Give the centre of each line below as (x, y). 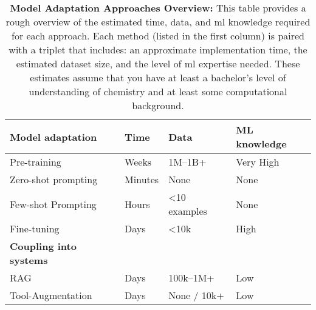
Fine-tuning (35, 228)
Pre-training (36, 162)
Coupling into (43, 246)
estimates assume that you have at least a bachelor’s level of (158, 77)
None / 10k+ (196, 295)
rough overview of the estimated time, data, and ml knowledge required (158, 22)
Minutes (142, 179)
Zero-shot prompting (54, 179)
